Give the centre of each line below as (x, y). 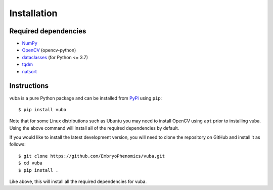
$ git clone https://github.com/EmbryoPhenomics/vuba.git (92, 156)
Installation (33, 13)
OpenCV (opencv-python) (49, 50)
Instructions (29, 86)
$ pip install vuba (42, 109)
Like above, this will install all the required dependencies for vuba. (78, 181)
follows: (17, 145)
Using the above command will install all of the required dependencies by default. (94, 128)
